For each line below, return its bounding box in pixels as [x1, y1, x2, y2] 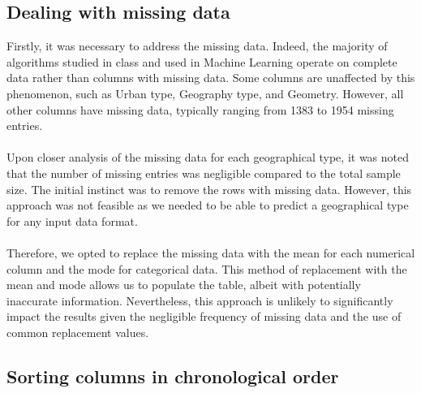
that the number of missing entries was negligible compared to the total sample [6, 164, 401, 181]
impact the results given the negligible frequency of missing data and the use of [6, 308, 402, 325]
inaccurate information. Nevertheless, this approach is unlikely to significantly [6, 292, 393, 309]
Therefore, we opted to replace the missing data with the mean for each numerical [6, 244, 415, 261]
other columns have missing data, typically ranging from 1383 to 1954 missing [6, 101, 394, 118]
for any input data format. [6, 212, 138, 229]
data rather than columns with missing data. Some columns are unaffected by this [6, 69, 415, 86]
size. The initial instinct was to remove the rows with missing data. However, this [6, 180, 412, 197]
